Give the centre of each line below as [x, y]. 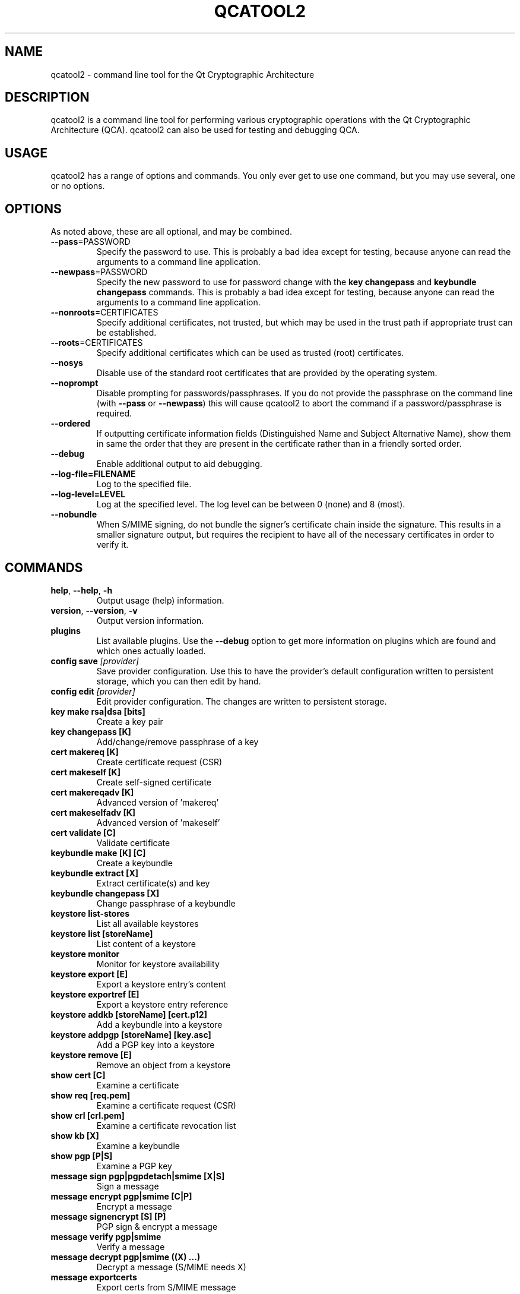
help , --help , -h [82, 590]
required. [114, 414]
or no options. [78, 186]
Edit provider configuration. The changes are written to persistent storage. [242, 701]
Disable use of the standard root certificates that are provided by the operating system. [267, 373]
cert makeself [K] [85, 772]
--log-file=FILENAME [93, 474]
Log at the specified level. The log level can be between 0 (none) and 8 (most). [251, 504]
